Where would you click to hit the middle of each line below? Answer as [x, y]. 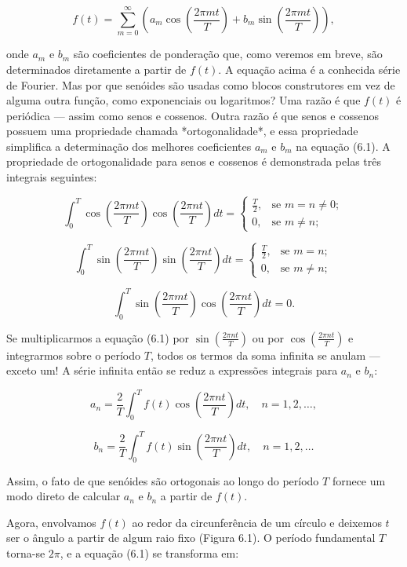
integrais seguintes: [52, 177]
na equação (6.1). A [343, 146]
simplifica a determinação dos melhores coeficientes [129, 146]
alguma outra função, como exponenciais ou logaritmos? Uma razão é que [184, 100]
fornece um [359, 480]
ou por [268, 337]
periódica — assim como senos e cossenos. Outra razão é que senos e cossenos [193, 115]
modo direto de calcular [64, 496]
